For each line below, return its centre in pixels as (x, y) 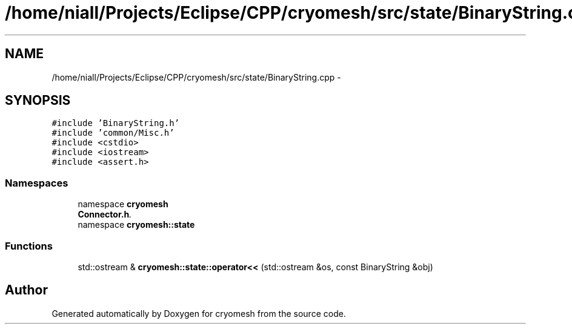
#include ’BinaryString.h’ (116, 123)
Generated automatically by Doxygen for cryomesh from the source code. (199, 313)
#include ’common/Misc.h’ (113, 133)
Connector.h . (105, 214)
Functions (29, 246)
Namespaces (37, 183)
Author (26, 290)
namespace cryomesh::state (136, 225)
